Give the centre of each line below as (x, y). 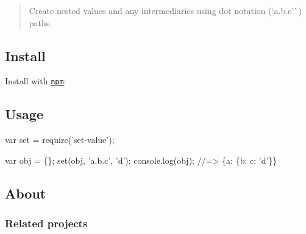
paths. (41, 22)
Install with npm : (36, 81)
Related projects (46, 223)
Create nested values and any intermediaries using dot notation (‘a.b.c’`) (165, 10)
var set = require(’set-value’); (60, 140)
